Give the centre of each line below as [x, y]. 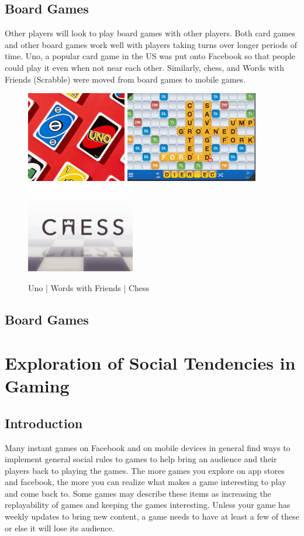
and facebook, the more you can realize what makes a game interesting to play [146, 482]
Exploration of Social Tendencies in [150, 362]
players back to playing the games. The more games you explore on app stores [145, 470]
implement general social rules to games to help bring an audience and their [141, 459]
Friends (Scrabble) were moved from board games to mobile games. [125, 79]
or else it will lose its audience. [60, 528]
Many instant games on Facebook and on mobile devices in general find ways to [148, 447]
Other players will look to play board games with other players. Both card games [150, 33]
